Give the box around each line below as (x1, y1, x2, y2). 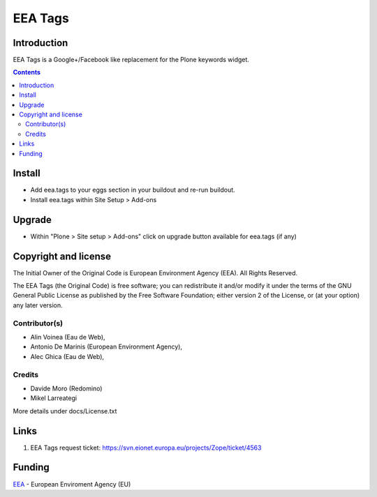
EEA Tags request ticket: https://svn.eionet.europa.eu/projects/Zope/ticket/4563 (30, 443, 262, 452)
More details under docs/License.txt (13, 406, 117, 415)
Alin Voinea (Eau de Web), (30, 333, 105, 341)
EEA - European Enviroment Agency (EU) (13, 480, 131, 488)
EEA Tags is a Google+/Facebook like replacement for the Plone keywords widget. (13, 56, 249, 64)
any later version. (13, 300, 63, 309)
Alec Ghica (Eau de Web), (30, 352, 105, 360)
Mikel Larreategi (30, 394, 77, 402)
